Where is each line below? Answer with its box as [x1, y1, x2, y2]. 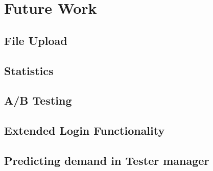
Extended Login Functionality [4, 123, 165, 138]
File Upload [4, 32, 67, 48]
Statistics [4, 62, 54, 78]
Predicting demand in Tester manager [4, 152, 209, 168]
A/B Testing [4, 92, 72, 108]
